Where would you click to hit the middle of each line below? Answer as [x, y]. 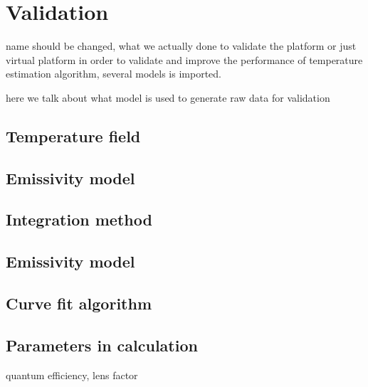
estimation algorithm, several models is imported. [114, 74]
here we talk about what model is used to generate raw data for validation [168, 97]
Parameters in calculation [102, 345]
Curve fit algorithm [79, 303]
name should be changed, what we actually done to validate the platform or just [181, 46]
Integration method [79, 219]
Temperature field [73, 136]
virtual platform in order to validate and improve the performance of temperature [184, 59]
